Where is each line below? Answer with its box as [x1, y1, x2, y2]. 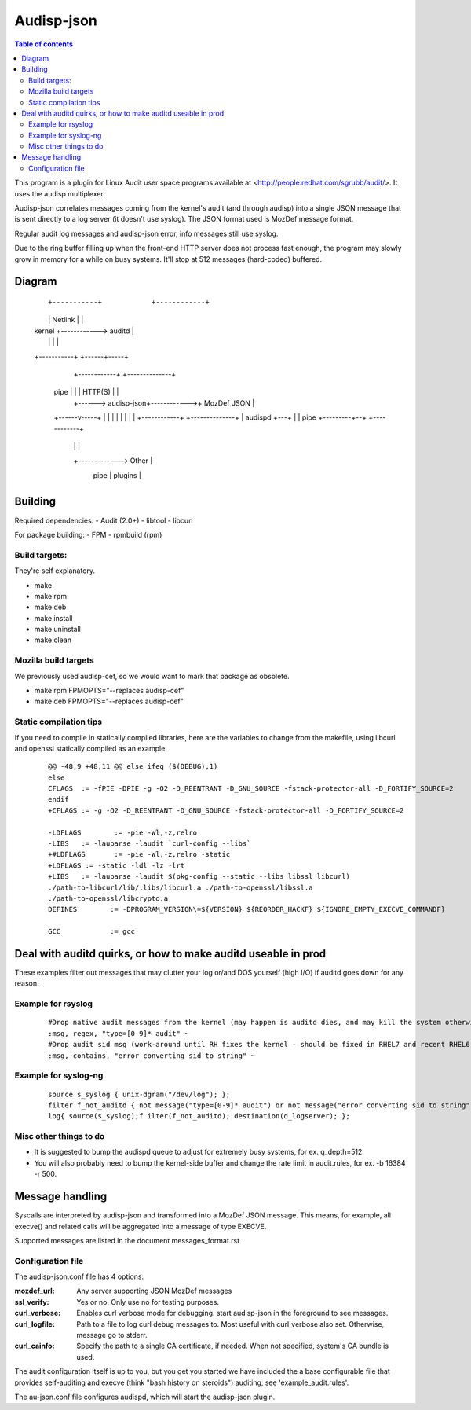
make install [34, 613, 73, 622]
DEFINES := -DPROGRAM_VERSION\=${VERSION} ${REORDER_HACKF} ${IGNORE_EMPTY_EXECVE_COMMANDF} [48, 905, 446, 914]
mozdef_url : [14, 1286, 55, 1296]
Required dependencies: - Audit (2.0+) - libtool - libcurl [14, 516, 194, 525]
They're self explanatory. [14, 566, 96, 575]
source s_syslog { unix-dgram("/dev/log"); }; [48, 1089, 231, 1099]
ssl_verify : [14, 1297, 50, 1306]
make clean [34, 635, 72, 644]
